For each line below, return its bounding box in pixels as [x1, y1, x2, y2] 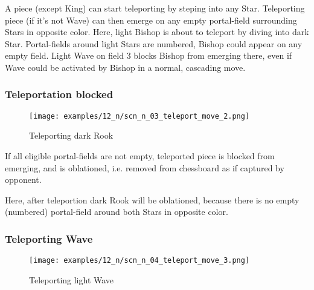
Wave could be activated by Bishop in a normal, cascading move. [5, 61, 246, 73]
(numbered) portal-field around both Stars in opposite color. [5, 205, 228, 218]
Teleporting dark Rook [29, 129, 114, 142]
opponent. [5, 173, 42, 186]
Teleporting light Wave [29, 273, 114, 286]
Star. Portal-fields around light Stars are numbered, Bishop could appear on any [5, 37, 303, 50]
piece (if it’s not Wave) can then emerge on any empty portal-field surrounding [5, 13, 297, 26]
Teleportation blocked [5, 87, 114, 102]
